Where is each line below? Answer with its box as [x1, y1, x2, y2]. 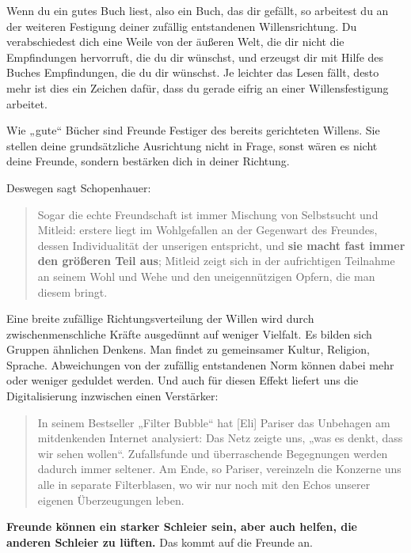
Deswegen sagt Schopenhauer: [6, 179, 151, 195]
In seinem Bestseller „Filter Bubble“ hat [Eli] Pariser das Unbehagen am [37, 414, 390, 430]
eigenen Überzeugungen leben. [37, 491, 185, 508]
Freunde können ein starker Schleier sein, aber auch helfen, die [6, 518, 358, 535]
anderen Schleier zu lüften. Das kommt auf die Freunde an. [6, 533, 313, 550]
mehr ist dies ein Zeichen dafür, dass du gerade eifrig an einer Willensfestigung [6, 79, 389, 96]
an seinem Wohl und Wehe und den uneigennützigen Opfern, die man [37, 267, 375, 284]
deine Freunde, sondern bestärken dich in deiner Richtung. [6, 153, 290, 169]
